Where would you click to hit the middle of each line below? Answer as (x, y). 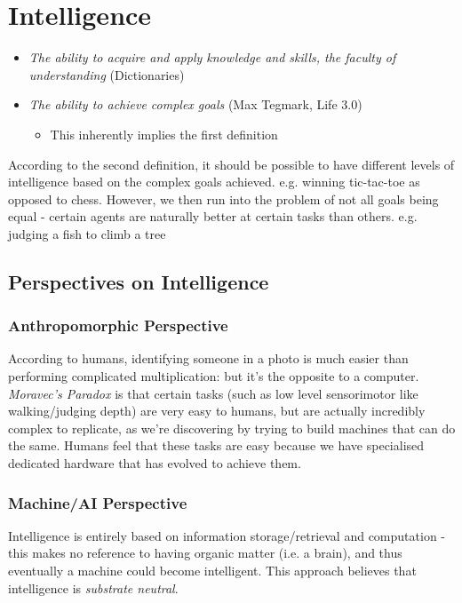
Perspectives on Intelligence (139, 281)
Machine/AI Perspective (98, 502)
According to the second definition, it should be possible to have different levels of (231, 164)
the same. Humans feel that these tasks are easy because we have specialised (216, 445)
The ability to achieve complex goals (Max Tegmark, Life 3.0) (195, 104)
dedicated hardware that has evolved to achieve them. (155, 463)
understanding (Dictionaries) (107, 74)
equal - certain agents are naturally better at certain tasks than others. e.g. (213, 216)
